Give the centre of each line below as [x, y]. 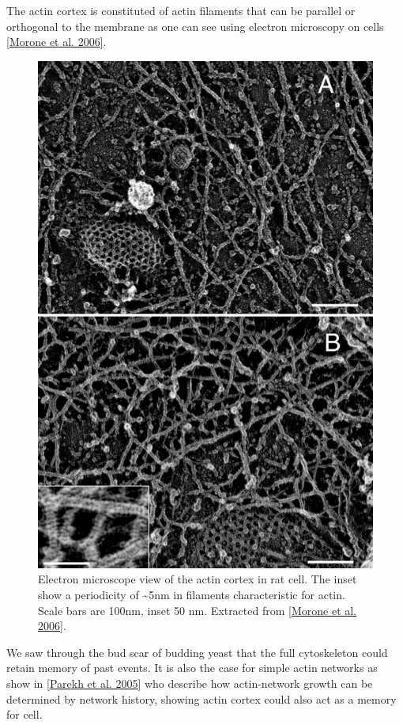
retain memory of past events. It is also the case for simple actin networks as [192, 668]
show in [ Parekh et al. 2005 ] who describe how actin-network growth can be [190, 683]
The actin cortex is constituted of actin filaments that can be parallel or [181, 10]
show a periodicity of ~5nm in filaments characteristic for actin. [192, 594]
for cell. [24, 714]
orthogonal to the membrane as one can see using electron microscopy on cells [195, 26]
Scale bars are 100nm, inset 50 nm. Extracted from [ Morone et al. [198, 610]
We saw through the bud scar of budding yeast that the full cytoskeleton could [197, 652]
